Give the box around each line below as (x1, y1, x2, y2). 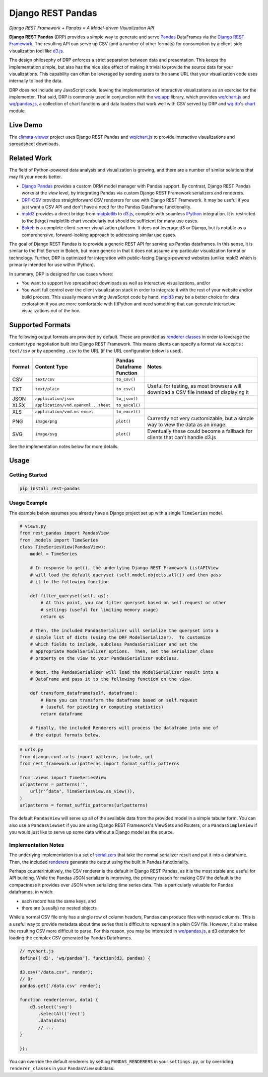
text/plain (35, 386, 60, 392)
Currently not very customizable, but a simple (147, 415, 254, 422)
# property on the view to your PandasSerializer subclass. (30, 655, 180, 661)
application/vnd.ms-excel (35, 409, 94, 415)
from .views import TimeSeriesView (19, 775, 106, 780)
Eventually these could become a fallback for (147, 428, 253, 435)
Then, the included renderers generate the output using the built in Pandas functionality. (9, 859, 190, 865)
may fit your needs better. (9, 174, 62, 180)
